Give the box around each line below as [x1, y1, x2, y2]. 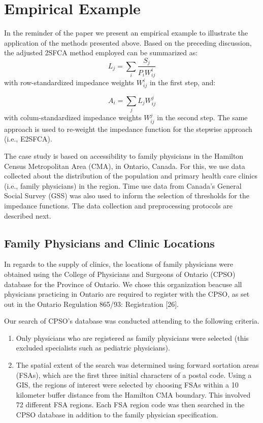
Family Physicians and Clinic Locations [4, 235, 215, 251]
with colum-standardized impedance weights [4, 112, 142, 123]
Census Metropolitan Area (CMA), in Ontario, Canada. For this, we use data [4, 160, 245, 171]
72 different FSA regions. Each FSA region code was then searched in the [16, 399, 245, 410]
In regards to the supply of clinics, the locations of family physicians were [4, 259, 233, 269]
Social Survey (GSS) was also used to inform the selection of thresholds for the [4, 190, 249, 201]
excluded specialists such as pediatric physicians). [16, 342, 170, 353]
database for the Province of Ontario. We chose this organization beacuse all [4, 278, 242, 289]
